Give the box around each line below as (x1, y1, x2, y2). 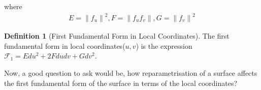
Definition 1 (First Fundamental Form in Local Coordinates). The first (4, 31, 230, 41)
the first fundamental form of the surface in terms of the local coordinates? (4, 77, 238, 88)
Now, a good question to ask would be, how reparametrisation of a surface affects (4, 67, 257, 78)
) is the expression (136, 40, 192, 51)
